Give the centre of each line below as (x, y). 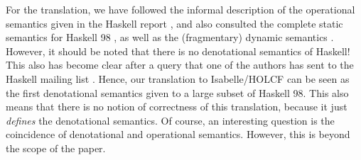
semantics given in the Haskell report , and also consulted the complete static (174, 23)
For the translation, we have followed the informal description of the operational (180, 9)
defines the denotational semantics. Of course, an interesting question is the (170, 120)
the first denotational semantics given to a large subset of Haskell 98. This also (177, 92)
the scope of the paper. (56, 148)
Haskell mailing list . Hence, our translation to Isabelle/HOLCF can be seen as (178, 78)
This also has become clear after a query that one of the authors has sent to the (180, 65)
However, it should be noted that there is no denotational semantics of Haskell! (178, 51)
